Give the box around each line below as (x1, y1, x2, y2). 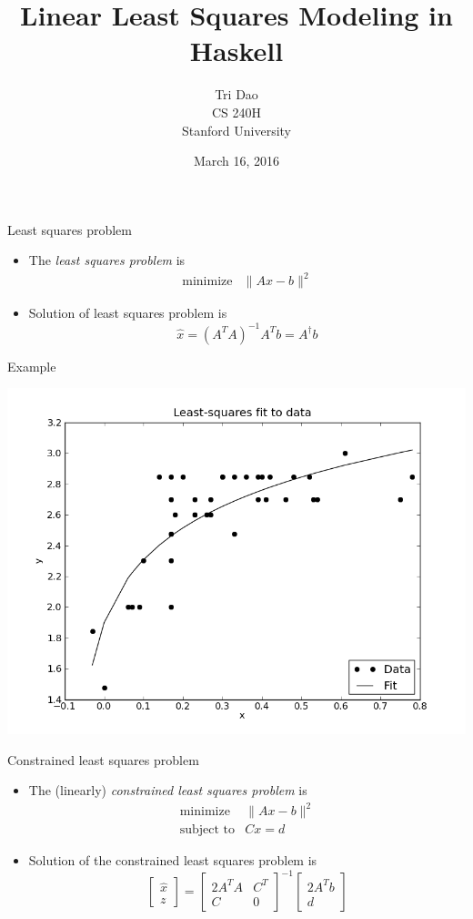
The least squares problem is (28, 250, 186, 270)
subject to (179, 823, 236, 837)
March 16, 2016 (193, 151, 280, 170)
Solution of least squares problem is (28, 303, 227, 322)
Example (7, 356, 56, 375)
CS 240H (211, 102, 262, 121)
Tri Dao (215, 85, 258, 104)
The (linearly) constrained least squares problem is (28, 781, 307, 800)
